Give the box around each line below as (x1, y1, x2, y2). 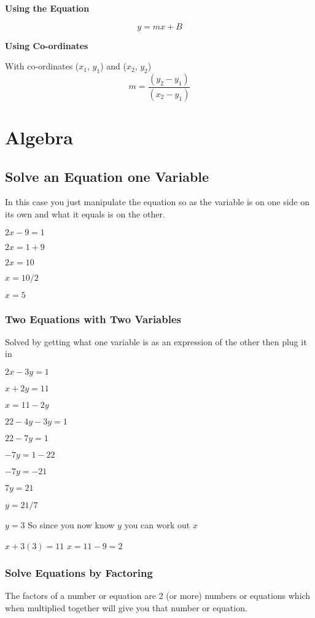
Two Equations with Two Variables (5, 311, 181, 326)
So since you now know (28, 518, 115, 531)
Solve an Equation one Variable (5, 166, 209, 186)
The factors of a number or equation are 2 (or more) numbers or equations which (5, 589, 311, 602)
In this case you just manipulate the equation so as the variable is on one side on (5, 195, 309, 208)
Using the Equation (5, 2, 90, 14)
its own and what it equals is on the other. (5, 208, 165, 221)
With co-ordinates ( (5, 60, 79, 72)
